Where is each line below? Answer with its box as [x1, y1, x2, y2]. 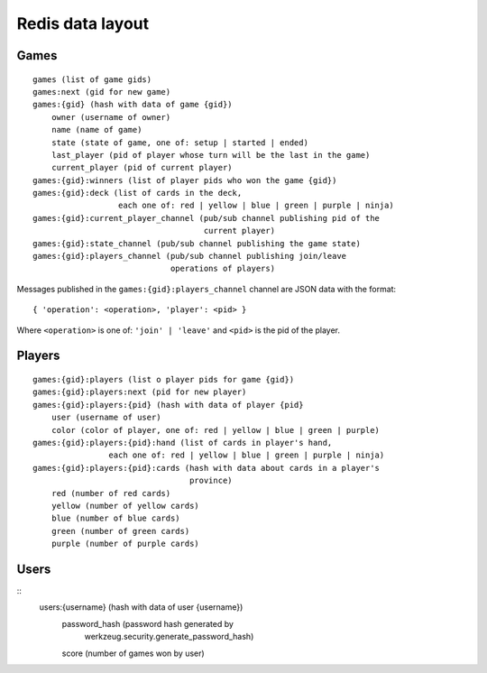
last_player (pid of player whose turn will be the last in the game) [51, 150, 371, 160]
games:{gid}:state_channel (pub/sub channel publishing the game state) [32, 238, 361, 248]
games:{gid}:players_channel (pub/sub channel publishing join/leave [32, 251, 347, 262]
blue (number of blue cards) [51, 513, 180, 523]
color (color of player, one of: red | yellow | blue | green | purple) [51, 425, 381, 435]
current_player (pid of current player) [51, 162, 234, 173]
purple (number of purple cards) [51, 539, 200, 549]
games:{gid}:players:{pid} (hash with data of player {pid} [32, 400, 304, 410]
